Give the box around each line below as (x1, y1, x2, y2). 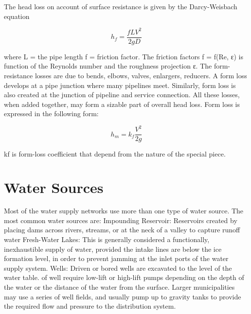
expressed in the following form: (4, 108, 99, 119)
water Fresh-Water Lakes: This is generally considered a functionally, (4, 234, 210, 244)
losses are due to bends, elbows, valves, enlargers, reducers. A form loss (35, 70, 247, 80)
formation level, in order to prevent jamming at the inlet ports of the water (4, 253, 229, 263)
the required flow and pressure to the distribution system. (4, 301, 176, 311)
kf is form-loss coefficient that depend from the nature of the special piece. (4, 149, 226, 159)
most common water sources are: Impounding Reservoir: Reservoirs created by (4, 215, 237, 225)
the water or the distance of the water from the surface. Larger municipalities (4, 281, 235, 292)
